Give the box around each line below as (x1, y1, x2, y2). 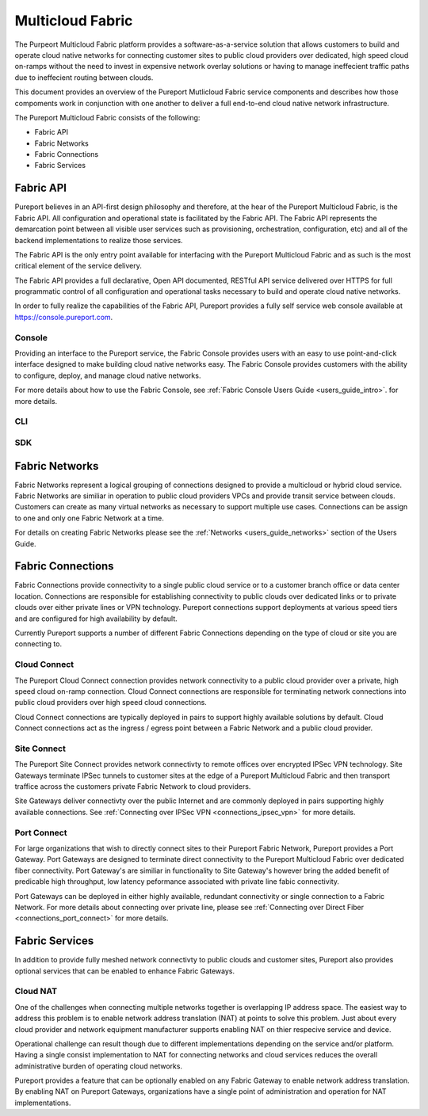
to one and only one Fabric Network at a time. (14, 513, 164, 523)
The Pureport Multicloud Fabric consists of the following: (14, 112, 201, 122)
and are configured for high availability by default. (14, 614, 178, 623)
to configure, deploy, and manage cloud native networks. (14, 371, 201, 380)
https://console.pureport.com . (14, 312, 113, 322)
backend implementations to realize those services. (14, 235, 183, 245)
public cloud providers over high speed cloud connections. (14, 698, 208, 707)
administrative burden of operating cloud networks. (14, 1061, 182, 1071)
